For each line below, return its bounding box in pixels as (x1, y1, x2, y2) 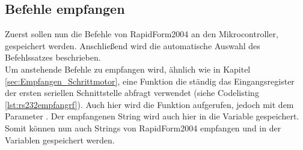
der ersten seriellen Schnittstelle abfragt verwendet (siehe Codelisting (5, 86, 259, 99)
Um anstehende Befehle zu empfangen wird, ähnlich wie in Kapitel (5, 62, 251, 75)
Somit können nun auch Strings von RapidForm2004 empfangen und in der (5, 121, 281, 134)
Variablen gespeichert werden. (5, 133, 115, 146)
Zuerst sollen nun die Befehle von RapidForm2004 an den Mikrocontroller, (5, 28, 278, 40)
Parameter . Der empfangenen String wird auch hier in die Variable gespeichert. (5, 110, 299, 122)
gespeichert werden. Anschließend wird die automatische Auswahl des (5, 39, 260, 52)
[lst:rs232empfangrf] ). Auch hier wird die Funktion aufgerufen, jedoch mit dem (5, 98, 294, 110)
